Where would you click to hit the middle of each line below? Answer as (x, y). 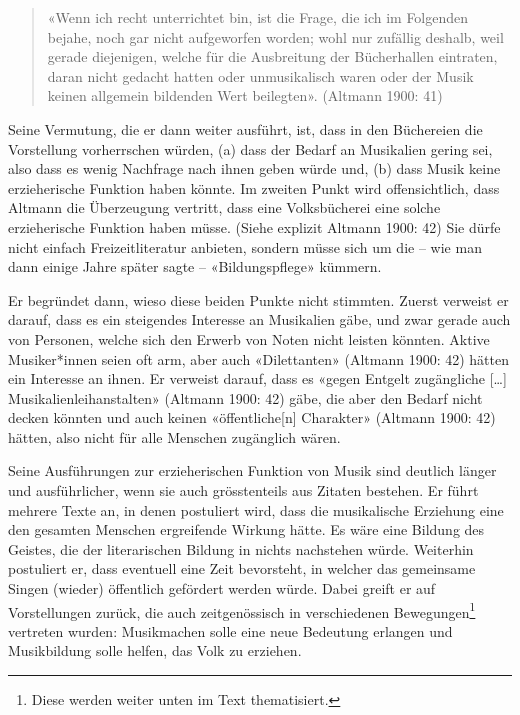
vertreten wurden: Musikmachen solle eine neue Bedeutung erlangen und (230, 630)
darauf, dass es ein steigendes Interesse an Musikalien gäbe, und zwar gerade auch (259, 319)
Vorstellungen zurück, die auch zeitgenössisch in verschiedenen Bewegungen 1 (242, 610)
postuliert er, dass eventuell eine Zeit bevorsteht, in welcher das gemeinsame (242, 568)
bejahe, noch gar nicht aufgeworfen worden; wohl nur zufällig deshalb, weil (275, 36)
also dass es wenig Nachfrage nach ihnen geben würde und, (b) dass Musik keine (254, 168)
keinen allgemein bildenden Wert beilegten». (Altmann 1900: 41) (245, 95)
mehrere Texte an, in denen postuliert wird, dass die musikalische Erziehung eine (256, 509)
